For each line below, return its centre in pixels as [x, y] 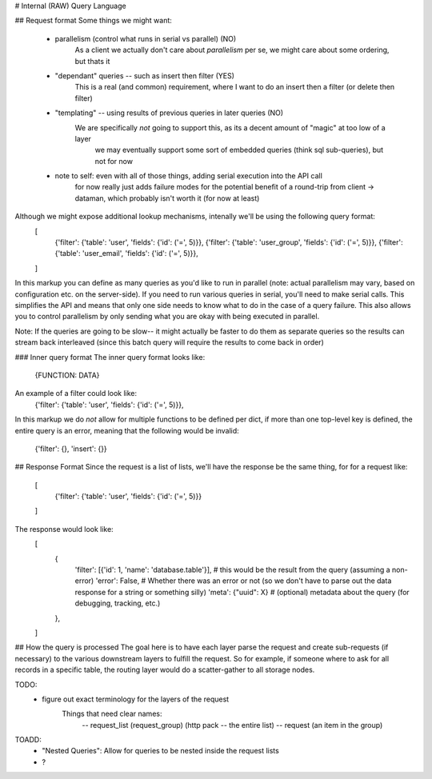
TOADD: [28, 740]
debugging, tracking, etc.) [118, 603]
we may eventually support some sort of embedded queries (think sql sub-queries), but [239, 150]
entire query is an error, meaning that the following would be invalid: [127, 430]
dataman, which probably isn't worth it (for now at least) [167, 198]
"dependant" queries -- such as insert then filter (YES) [145, 75]
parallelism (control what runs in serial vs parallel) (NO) [146, 38]
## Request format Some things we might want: [93, 21]
